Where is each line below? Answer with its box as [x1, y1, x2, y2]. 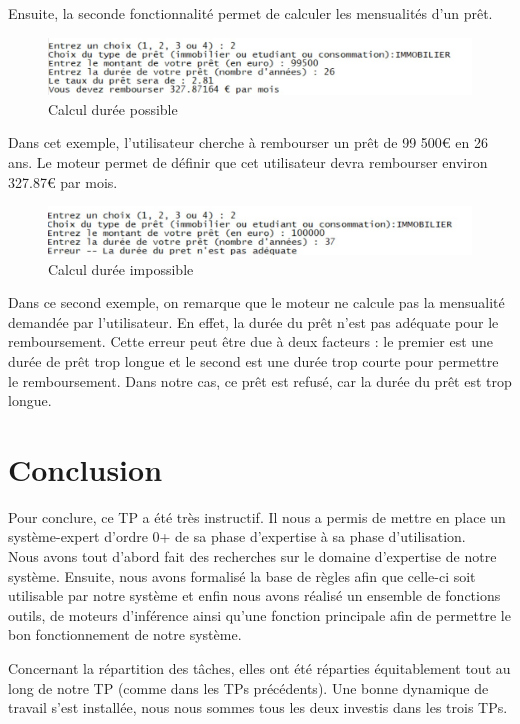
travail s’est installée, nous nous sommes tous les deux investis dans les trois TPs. [8, 697, 508, 718]
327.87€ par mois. [8, 171, 118, 192]
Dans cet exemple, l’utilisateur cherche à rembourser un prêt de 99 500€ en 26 [8, 132, 488, 153]
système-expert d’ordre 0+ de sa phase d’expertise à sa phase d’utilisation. [8, 526, 466, 547]
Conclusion [8, 448, 163, 489]
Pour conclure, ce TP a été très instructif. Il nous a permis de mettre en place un [8, 506, 506, 527]
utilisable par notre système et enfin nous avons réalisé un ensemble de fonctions [8, 585, 501, 606]
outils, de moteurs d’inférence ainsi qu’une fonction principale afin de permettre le [8, 604, 511, 625]
